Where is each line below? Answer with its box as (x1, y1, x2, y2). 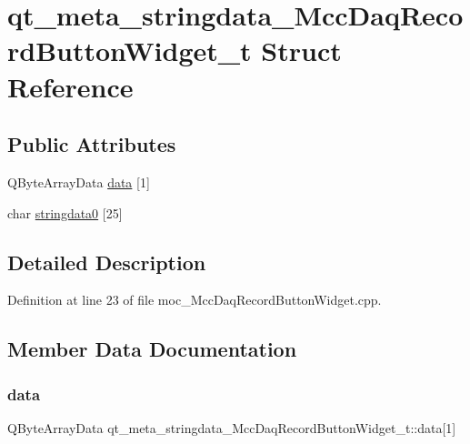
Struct (261, 32, 342, 69)
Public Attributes (7, 130, 176, 158)
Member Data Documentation (7, 335, 297, 363)
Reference (7, 67, 134, 105)
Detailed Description (7, 247, 206, 276)
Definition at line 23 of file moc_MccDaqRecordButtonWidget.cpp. (7, 290, 382, 309)
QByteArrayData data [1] (7, 172, 150, 191)
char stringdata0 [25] (7, 203, 123, 222)
